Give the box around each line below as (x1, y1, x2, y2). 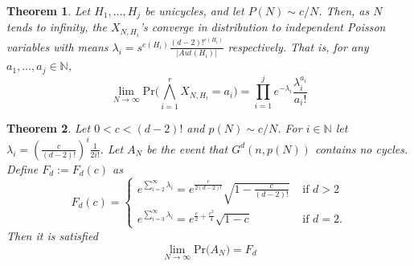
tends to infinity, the (6, 18, 107, 35)
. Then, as (318, 2, 370, 18)
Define (6, 160, 39, 177)
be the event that (146, 140, 228, 157)
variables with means (6, 38, 109, 55)
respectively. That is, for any (227, 38, 369, 55)
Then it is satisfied (6, 227, 98, 243)
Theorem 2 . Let (6, 119, 91, 136)
